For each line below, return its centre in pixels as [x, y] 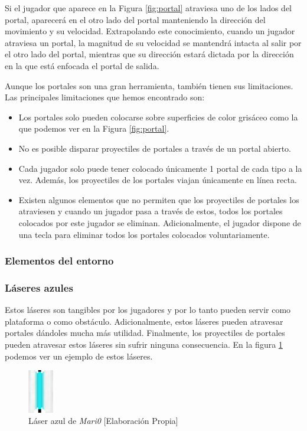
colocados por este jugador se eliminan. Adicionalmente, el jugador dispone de [160, 222]
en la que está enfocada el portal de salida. [82, 65]
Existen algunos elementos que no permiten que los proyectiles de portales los [159, 199]
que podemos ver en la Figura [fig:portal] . [94, 128]
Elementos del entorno [59, 261]
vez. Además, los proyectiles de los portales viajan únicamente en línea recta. [158, 180]
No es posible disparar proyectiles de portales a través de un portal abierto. [155, 148]
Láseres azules [39, 287]
